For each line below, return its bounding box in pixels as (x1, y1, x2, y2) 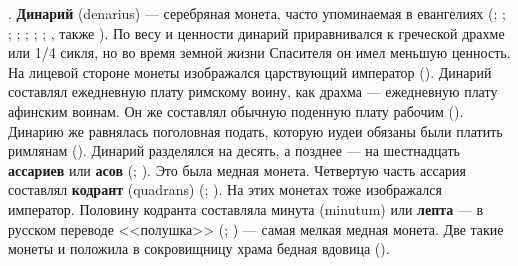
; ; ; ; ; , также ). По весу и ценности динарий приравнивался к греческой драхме (8, 22, 505, 43)
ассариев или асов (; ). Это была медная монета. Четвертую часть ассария (8, 159, 466, 180)
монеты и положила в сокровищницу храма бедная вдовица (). (8, 238, 390, 259)
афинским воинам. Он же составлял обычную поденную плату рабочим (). (8, 100, 464, 121)
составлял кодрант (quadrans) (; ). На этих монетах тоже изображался (8, 179, 442, 200)
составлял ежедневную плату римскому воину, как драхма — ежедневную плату (8, 81, 498, 102)
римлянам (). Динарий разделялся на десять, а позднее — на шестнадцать (8, 140, 460, 161)
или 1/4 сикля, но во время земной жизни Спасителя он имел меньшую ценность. (8, 42, 511, 63)
